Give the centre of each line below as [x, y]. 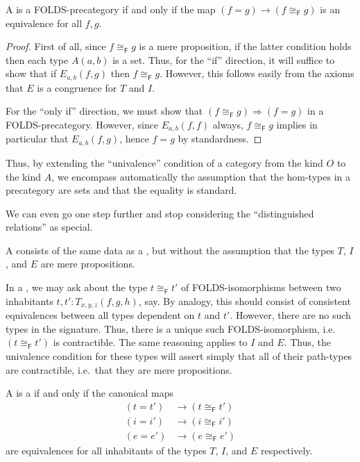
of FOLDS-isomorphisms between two [261, 287]
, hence [134, 139]
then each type [37, 59]
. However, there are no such [290, 315]
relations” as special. [49, 227]
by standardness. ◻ [220, 139]
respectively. [287, 450]
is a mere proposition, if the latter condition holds [245, 46]
